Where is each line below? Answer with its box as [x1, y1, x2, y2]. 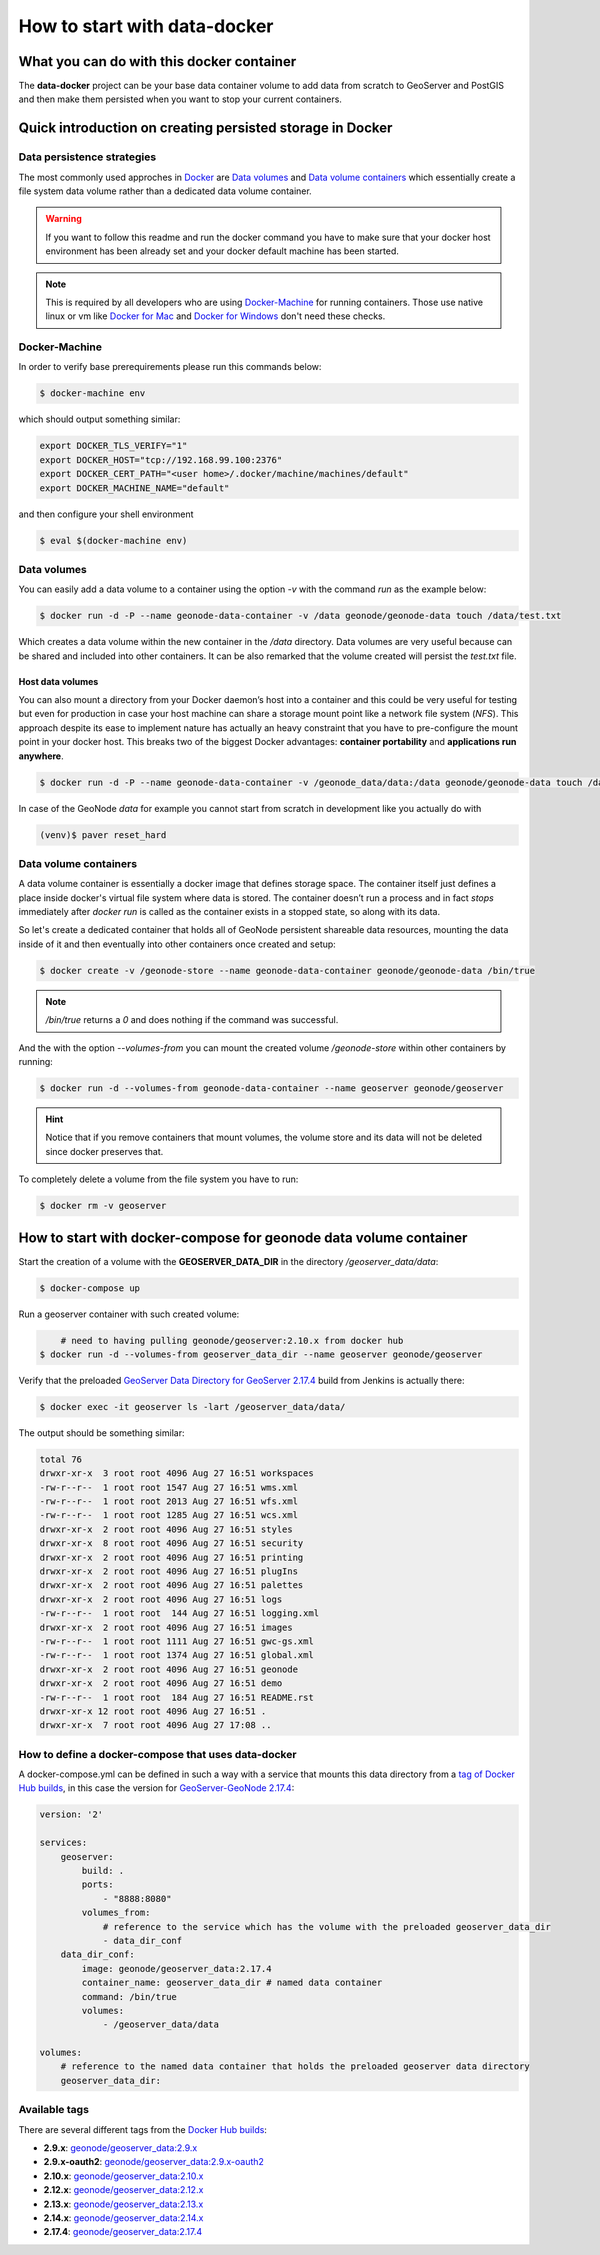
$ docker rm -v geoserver [39, 1200, 167, 1212]
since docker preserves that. [45, 1145, 164, 1157]
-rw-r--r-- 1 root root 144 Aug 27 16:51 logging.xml [39, 1608, 320, 1619]
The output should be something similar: [18, 1426, 185, 1439]
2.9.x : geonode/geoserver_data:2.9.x [43, 2142, 198, 2154]
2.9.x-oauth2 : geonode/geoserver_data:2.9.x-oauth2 [43, 2156, 265, 2168]
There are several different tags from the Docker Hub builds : [18, 2123, 267, 2135]
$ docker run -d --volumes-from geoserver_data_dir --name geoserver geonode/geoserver [39, 1348, 483, 1360]
